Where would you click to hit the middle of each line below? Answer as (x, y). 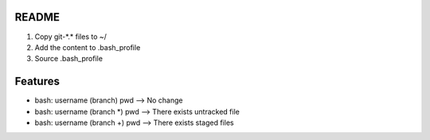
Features (37, 82)
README (37, 17)
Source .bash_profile (69, 59)
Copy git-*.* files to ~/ (71, 37)
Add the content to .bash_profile (88, 47)
